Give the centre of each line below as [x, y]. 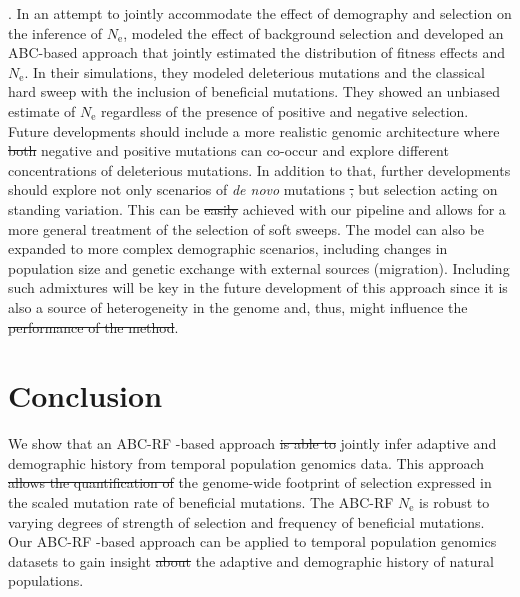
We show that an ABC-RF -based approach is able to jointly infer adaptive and [252, 443]
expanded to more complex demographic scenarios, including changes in [228, 248]
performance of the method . [93, 326]
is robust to [454, 502]
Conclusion [85, 395]
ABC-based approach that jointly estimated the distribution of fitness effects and [256, 52]
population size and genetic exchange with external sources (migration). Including [259, 267]
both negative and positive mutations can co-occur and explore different [228, 150]
